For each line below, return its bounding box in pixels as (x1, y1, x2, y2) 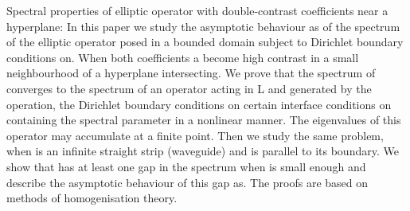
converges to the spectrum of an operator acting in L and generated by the (6, 80, 372, 96)
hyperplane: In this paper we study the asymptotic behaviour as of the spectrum (6, 18, 400, 34)
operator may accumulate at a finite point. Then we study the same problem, (6, 127, 384, 143)
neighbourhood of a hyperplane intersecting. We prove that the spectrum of (6, 64, 376, 81)
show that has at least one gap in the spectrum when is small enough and (6, 158, 366, 174)
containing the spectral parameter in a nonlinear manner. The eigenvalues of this (6, 111, 401, 128)
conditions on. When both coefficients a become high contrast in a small (6, 49, 359, 65)
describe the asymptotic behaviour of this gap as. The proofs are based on (6, 174, 369, 190)
